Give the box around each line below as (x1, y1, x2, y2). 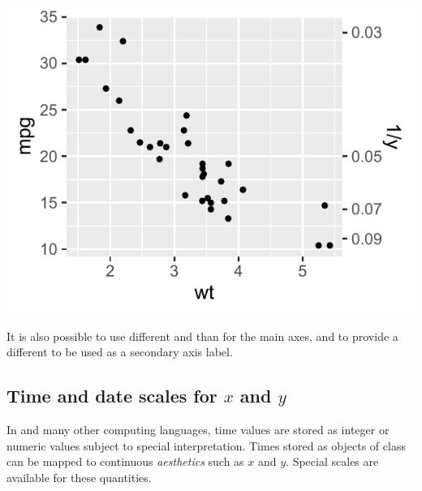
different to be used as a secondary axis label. (6, 343, 233, 360)
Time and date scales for (6, 383, 217, 408)
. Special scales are (286, 453, 379, 470)
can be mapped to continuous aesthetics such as (6, 453, 244, 470)
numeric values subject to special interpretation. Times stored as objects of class (6, 437, 406, 454)
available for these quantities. (6, 468, 152, 485)
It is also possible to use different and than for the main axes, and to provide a (6, 327, 398, 344)
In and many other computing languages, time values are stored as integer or (6, 420, 390, 437)
